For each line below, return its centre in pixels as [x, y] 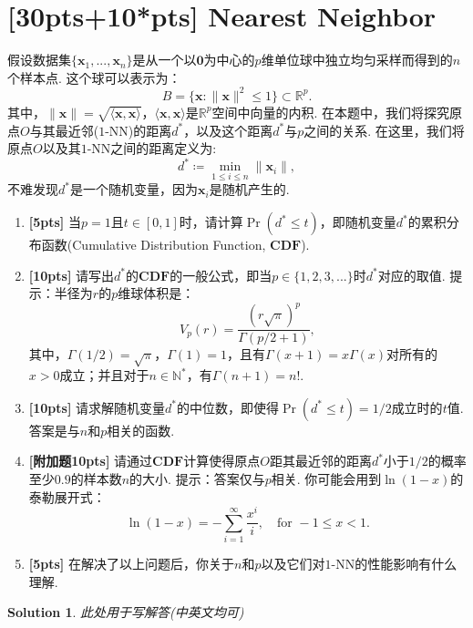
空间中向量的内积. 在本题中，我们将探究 [330, 112]
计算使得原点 [222, 461]
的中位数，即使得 [228, 407]
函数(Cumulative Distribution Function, [154, 245]
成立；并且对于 [104, 375]
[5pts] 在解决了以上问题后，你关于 [132, 563]
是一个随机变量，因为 [134, 189]
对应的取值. [411, 275]
